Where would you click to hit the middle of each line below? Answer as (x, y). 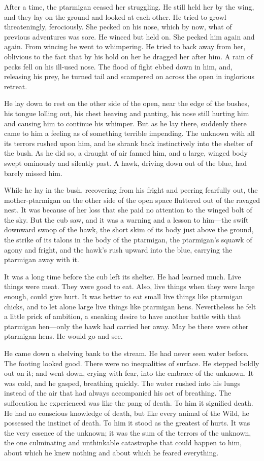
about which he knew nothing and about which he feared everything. (111, 452)
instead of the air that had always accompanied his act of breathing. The (118, 393)
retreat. (16, 86)
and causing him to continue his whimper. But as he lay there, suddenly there (125, 123)
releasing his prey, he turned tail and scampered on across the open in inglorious (129, 76)
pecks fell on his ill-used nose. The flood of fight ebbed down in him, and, (118, 66)
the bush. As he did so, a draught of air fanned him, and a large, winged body (126, 153)
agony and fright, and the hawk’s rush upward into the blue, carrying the (118, 249)
